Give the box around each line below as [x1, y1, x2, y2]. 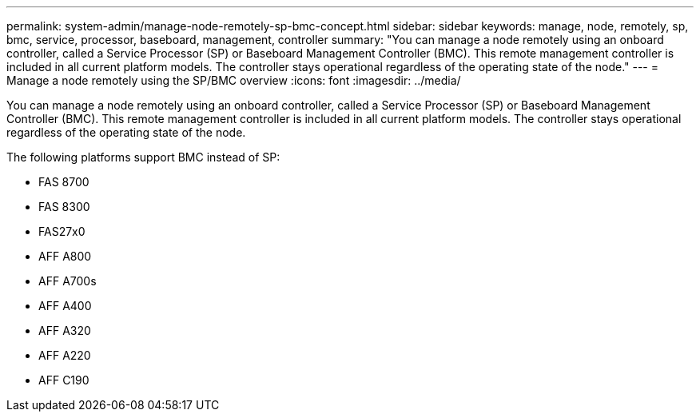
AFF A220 [38, 348, 91, 362]
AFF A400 [38, 299, 92, 313]
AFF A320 [38, 324, 91, 337]
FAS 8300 [38, 200, 90, 213]
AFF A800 [38, 249, 92, 263]
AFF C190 [38, 373, 89, 387]
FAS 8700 [38, 175, 89, 189]
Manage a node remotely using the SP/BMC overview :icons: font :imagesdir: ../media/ [6, 74, 461, 87]
